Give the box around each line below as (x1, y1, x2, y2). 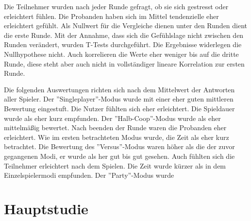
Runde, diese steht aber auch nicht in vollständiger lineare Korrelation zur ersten (4, 58, 245, 68)
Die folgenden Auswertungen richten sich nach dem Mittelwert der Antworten (4, 84, 235, 94)
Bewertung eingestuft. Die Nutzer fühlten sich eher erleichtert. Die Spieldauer (4, 103, 235, 113)
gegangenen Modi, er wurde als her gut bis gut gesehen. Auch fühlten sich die (4, 151, 235, 161)
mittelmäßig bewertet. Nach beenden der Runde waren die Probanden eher (4, 122, 227, 133)
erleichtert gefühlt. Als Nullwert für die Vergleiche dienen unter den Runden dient (4, 20, 248, 31)
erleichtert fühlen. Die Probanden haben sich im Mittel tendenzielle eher (4, 11, 219, 21)
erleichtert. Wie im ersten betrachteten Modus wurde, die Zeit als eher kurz (4, 132, 229, 142)
